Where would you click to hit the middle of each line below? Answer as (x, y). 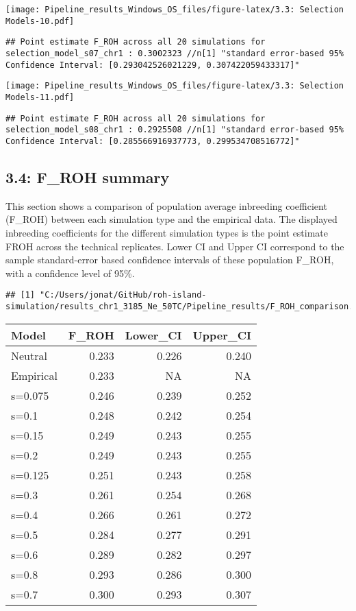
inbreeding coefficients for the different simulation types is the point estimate (167, 232)
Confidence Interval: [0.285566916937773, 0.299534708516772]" (153, 141)
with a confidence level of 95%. (70, 273)
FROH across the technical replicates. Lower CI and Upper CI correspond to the (175, 246)
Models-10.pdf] (40, 21)
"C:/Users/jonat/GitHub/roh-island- (123, 295)
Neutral (29, 355)
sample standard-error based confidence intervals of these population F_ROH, (170, 260)
